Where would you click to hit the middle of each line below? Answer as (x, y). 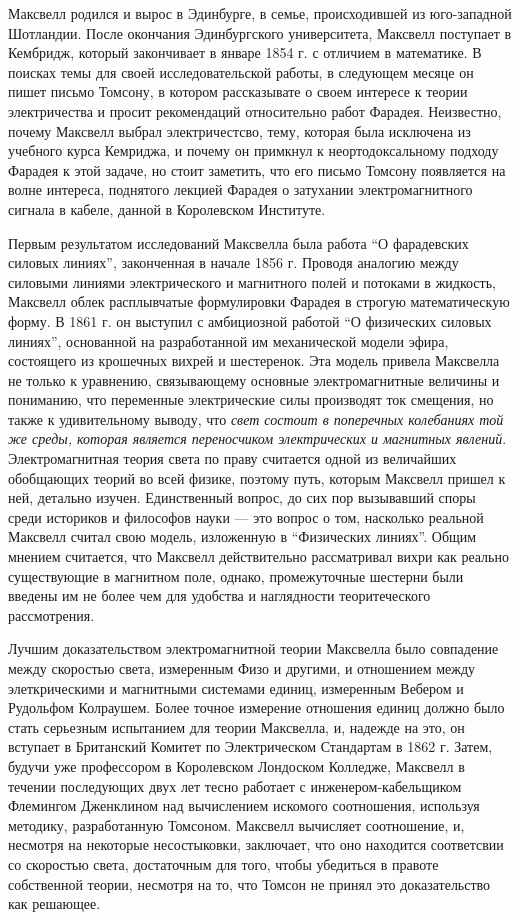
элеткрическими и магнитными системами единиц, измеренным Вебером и (236, 687)
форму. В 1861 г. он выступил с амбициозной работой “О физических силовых (250, 320)
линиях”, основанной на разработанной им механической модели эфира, (228, 340)
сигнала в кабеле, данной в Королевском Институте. (167, 208)
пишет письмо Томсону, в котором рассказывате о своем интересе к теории (238, 91)
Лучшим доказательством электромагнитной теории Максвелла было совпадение (253, 648)
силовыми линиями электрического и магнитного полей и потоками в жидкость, (252, 281)
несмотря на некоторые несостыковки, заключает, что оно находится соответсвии (256, 844)
